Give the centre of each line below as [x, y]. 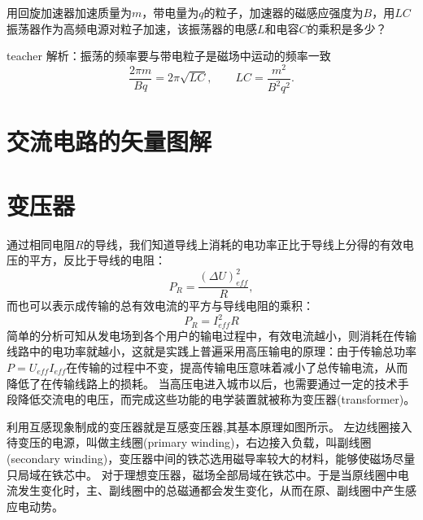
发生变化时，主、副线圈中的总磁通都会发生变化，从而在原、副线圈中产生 [211, 490]
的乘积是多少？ [347, 28]
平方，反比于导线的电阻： [97, 260]
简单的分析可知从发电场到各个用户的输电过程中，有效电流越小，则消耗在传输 [211, 335]
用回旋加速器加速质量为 [69, 12]
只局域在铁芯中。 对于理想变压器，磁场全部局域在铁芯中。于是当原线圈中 [202, 474]
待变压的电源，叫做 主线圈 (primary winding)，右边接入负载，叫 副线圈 [189, 442]
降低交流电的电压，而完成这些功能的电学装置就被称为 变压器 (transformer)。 [216, 399]
